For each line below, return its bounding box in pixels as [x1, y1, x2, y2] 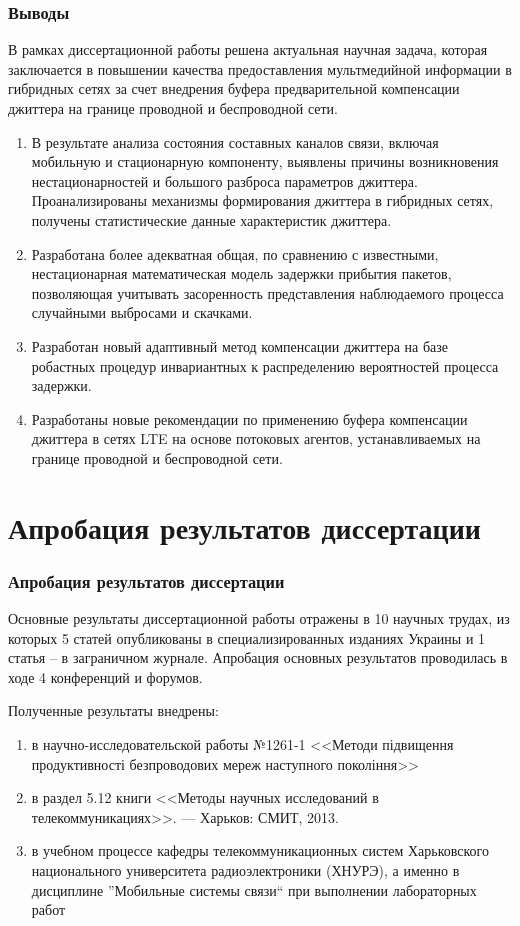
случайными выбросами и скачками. [31, 302, 253, 323]
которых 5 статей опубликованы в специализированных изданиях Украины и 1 [8, 627, 486, 648]
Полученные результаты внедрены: [8, 700, 219, 721]
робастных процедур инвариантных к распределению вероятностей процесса [31, 355, 499, 376]
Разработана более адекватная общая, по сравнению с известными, [31, 243, 439, 264]
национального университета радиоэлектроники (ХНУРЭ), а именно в [31, 860, 460, 881]
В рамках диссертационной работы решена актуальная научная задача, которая [8, 39, 488, 60]
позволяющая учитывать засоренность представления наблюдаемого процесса [31, 282, 504, 303]
